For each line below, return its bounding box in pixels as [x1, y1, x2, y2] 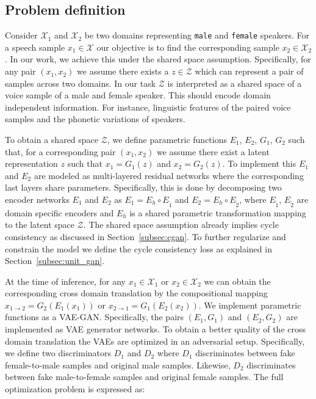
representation [5, 157, 58, 170]
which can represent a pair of [195, 65, 304, 78]
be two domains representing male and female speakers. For [84, 29, 309, 42]
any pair [5, 65, 36, 78]
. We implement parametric [198, 298, 301, 311]
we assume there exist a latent [156, 145, 270, 158]
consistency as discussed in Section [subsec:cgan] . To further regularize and [5, 230, 286, 243]
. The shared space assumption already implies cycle [83, 218, 279, 231]
